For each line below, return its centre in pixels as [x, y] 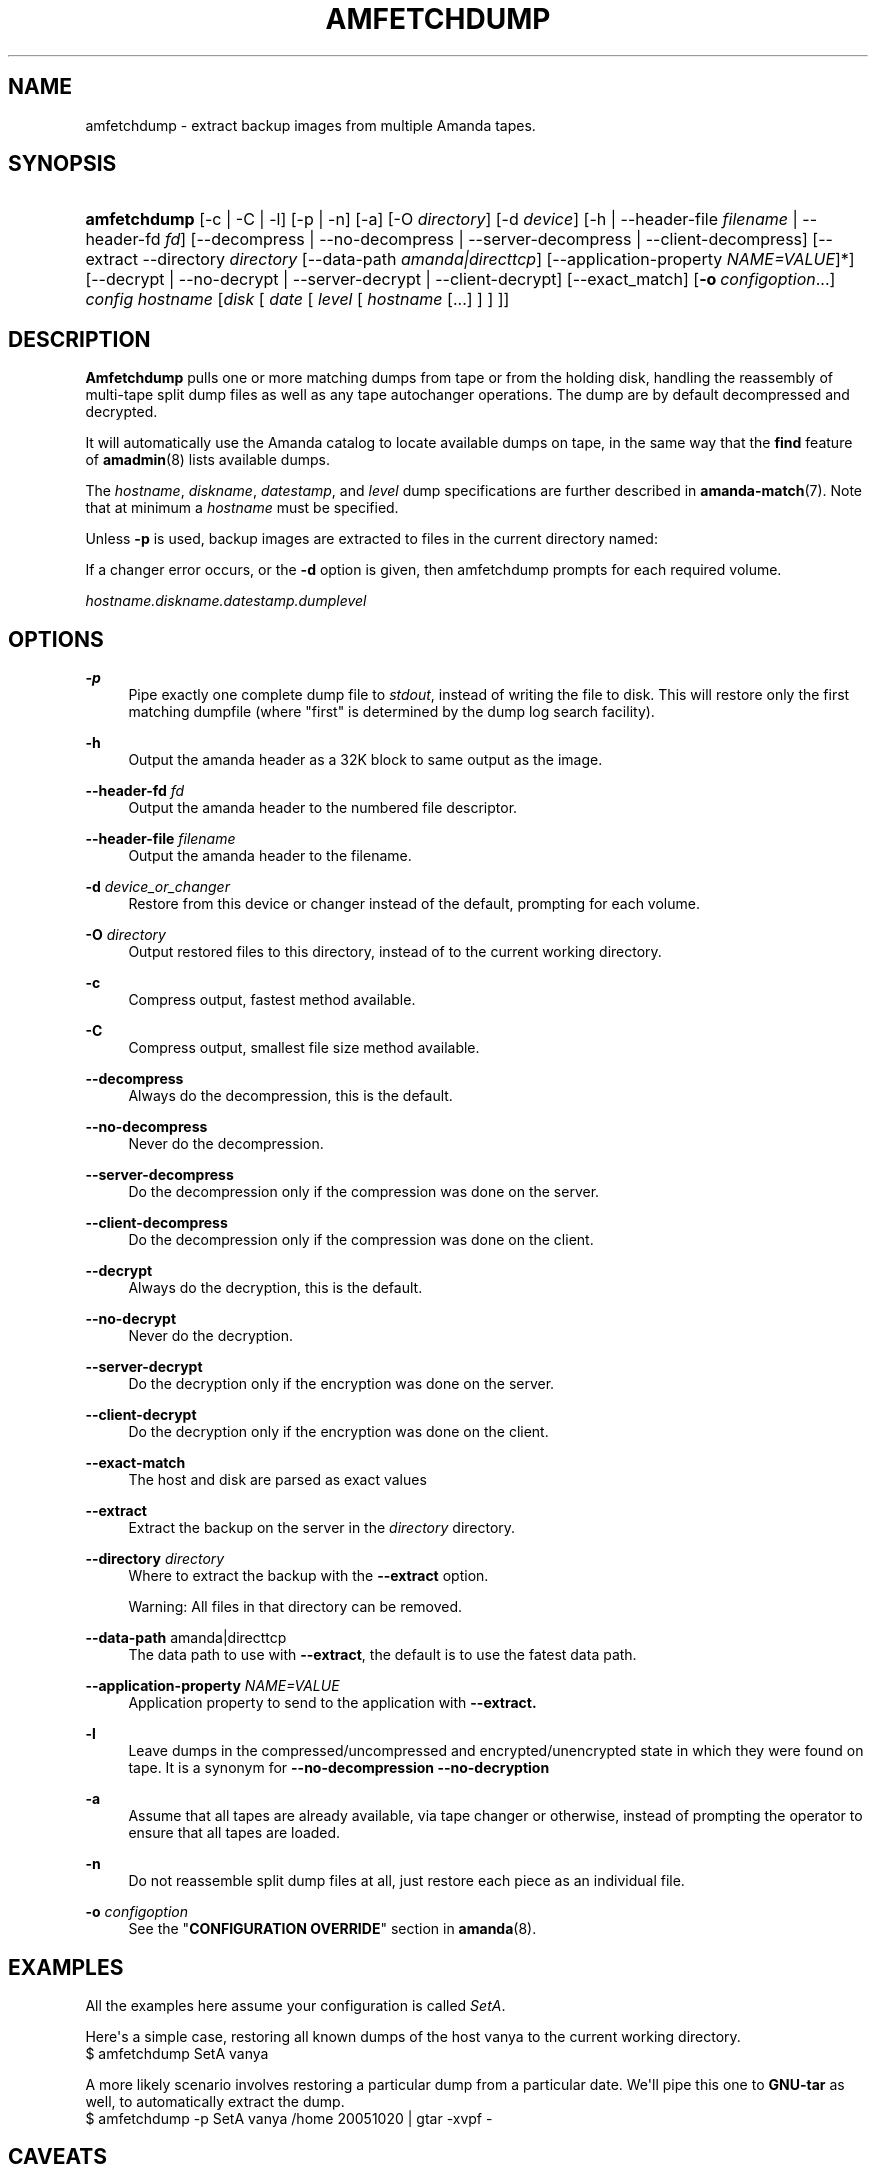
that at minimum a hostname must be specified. [242, 508]
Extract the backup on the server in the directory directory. [322, 1528]
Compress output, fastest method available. [272, 1000]
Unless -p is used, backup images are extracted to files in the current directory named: [371, 539]
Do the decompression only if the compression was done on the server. [364, 1192]
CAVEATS [57, 2157]
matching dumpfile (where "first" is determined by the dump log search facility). [391, 712]
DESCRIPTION [79, 339]
